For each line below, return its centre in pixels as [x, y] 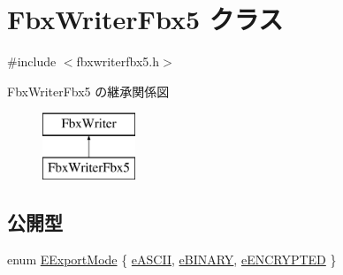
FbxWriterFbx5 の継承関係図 [88, 91]
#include [32, 61]
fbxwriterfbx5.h [118, 61]
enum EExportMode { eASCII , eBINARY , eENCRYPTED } [172, 259]
